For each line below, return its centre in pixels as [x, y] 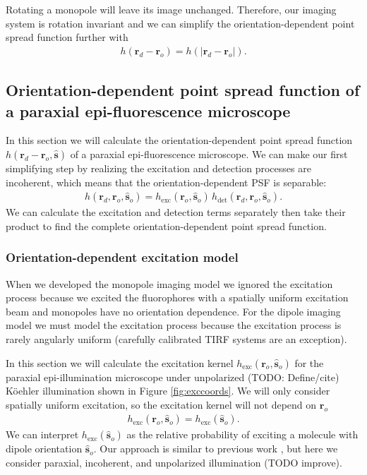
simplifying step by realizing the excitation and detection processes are [158, 168]
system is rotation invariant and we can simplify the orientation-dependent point [180, 23]
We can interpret [42, 434]
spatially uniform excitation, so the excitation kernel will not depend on [161, 404]
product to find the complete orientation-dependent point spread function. [166, 226]
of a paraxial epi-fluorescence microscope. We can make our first [209, 154]
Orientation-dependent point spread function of [183, 90]
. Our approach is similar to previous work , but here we [216, 449]
